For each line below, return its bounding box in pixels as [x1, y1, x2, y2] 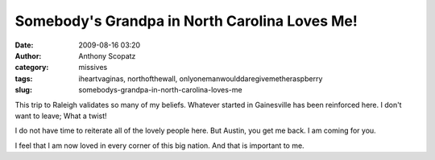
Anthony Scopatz [78, 51, 136, 60]
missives [78, 63, 108, 72]
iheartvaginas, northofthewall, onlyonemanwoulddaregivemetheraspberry [78, 73, 323, 84]
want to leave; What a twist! [14, 111, 108, 121]
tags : [14, 73, 33, 84]
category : [14, 63, 49, 72]
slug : [14, 85, 32, 95]
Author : [14, 51, 42, 60]
